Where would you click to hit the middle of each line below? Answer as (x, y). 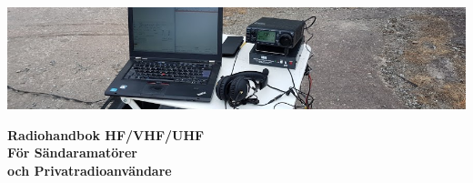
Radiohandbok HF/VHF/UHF (106, 134)
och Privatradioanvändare (90, 170)
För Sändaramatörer (72, 152)
